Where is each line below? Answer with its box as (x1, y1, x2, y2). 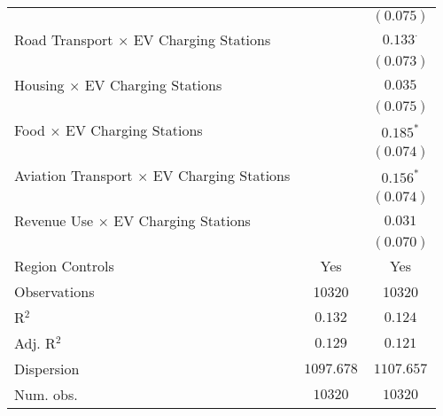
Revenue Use (14, 210, 94, 231)
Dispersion (14, 358, 80, 379)
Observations (14, 281, 95, 302)
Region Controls (14, 255, 114, 276)
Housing (14, 75, 65, 95)
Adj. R (14, 333, 56, 353)
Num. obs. (14, 384, 78, 404)
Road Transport (14, 29, 113, 50)
